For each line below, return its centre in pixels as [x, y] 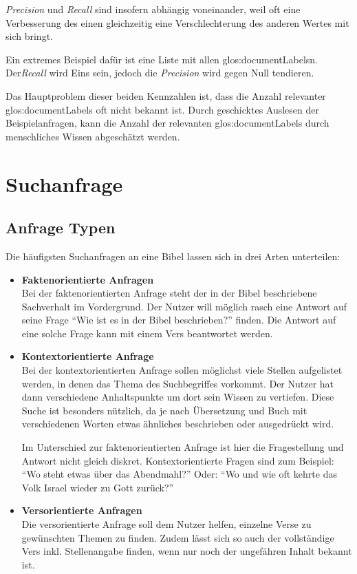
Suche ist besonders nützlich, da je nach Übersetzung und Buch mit [164, 410]
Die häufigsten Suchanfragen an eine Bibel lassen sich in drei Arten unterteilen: [173, 256]
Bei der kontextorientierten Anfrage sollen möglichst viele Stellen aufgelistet [182, 370]
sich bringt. [29, 36]
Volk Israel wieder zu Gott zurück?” [98, 487]
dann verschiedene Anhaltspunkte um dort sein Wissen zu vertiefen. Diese [178, 397]
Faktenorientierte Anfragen [88, 279]
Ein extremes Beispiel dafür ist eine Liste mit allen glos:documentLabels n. [162, 59]
